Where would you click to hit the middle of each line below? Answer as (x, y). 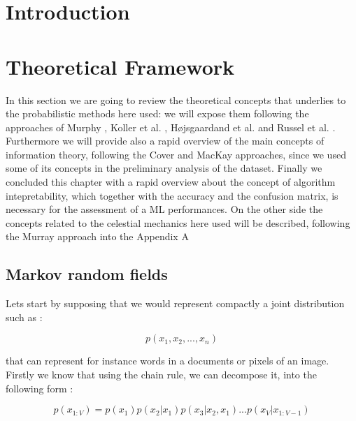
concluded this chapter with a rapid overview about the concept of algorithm (171, 182)
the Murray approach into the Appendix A (97, 236)
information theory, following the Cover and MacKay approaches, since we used (176, 154)
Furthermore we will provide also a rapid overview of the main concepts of (165, 141)
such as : (24, 317)
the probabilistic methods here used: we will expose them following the (157, 113)
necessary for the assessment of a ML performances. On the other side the (164, 209)
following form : (40, 388)
